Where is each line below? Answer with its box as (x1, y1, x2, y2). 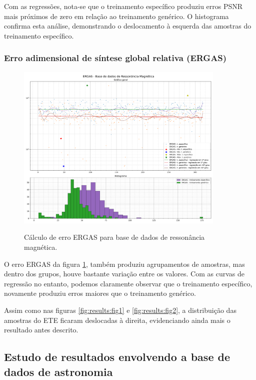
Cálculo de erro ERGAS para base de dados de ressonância (24, 232, 205, 242)
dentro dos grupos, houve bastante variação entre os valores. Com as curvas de (4, 268, 244, 279)
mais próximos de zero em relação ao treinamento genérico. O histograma (4, 11, 229, 21)
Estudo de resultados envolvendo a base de (4, 349, 230, 364)
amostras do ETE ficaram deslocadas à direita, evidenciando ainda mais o (4, 314, 230, 325)
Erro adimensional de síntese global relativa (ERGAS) (4, 52, 227, 64)
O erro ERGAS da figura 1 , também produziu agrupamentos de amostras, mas (4, 258, 245, 269)
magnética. (24, 242, 57, 252)
